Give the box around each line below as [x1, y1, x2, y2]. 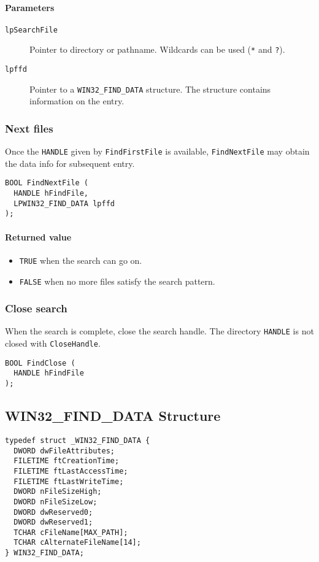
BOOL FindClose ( [5, 358, 75, 368]
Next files [5, 120, 53, 136]
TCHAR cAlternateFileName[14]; [13, 538, 141, 547]
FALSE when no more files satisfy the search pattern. [19, 274, 215, 287]
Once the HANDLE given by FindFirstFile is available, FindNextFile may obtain [5, 145, 310, 158]
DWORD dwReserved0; [13, 507, 93, 517]
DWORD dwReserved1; [13, 518, 93, 527]
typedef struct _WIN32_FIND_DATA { [5, 436, 150, 445]
